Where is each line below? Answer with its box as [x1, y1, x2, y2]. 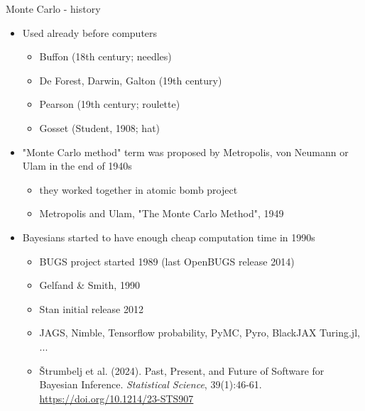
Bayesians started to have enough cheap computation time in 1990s [22, 229, 315, 244]
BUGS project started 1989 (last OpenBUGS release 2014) [39, 253, 295, 268]
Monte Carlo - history [6, 1, 101, 16]
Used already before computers [22, 25, 158, 40]
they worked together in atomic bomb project [39, 182, 238, 197]
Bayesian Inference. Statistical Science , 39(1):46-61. [39, 377, 262, 392]
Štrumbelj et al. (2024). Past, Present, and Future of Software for [39, 363, 325, 378]
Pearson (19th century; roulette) [39, 97, 180, 111]
